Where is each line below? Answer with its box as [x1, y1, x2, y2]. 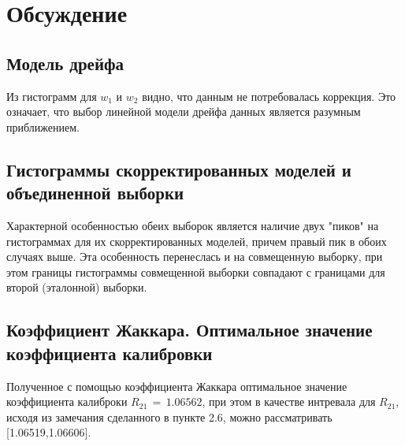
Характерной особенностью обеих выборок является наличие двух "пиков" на [6, 217, 379, 233]
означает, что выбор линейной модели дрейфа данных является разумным [6, 103, 361, 120]
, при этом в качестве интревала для [202, 393, 376, 410]
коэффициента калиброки [6, 393, 128, 410]
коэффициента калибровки [6, 340, 213, 365]
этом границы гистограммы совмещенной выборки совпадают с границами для [6, 263, 385, 280]
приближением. [6, 118, 80, 135]
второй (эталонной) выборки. [6, 279, 147, 295]
